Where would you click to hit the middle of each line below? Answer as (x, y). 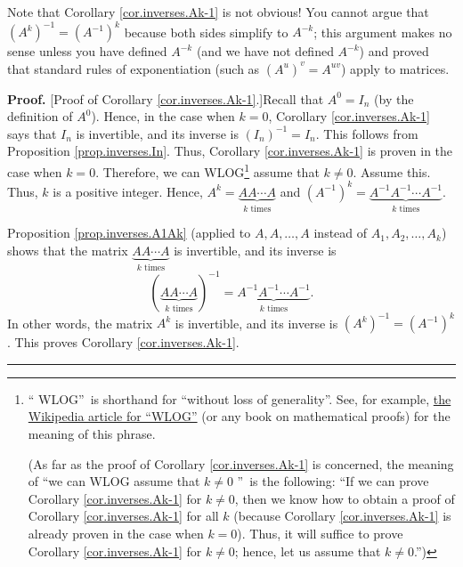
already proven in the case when (116, 534)
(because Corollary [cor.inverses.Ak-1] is (342, 516)
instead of (341, 233)
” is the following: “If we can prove (333, 481)
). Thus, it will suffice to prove (320, 534)
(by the (394, 98)
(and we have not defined (265, 51)
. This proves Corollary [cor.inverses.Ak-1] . (123, 342)
